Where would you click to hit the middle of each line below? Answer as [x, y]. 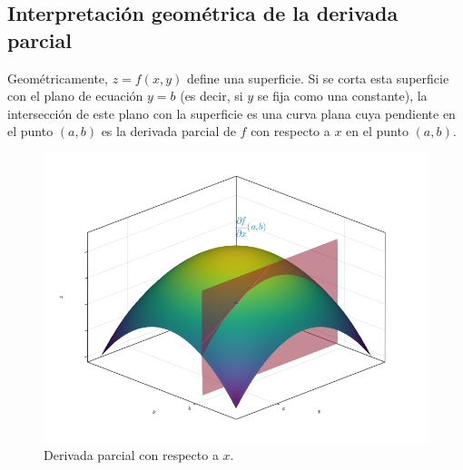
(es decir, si [212, 96]
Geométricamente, [58, 78]
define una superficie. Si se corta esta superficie [318, 78]
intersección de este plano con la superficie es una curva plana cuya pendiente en [231, 113]
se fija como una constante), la [342, 96]
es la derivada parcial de [168, 131]
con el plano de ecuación [75, 96]
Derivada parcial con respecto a [131, 454]
